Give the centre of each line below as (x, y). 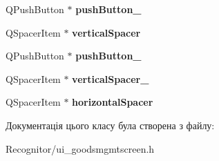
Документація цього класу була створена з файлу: (110, 125)
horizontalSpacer (113, 102)
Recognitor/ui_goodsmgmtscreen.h (80, 148)
